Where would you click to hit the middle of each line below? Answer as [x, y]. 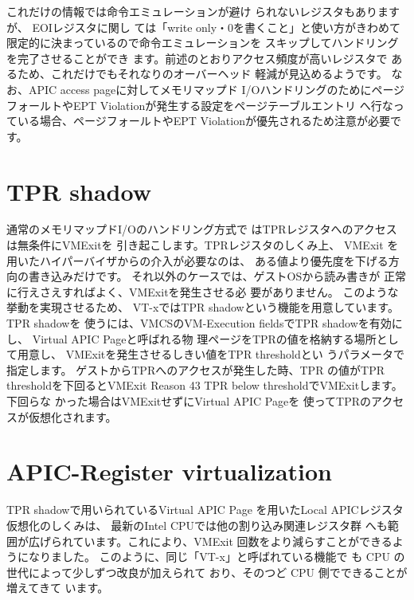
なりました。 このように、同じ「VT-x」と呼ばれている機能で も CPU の [217, 557]
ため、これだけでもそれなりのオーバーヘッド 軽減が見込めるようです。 [202, 74]
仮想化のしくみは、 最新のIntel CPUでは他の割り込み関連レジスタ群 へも [197, 525]
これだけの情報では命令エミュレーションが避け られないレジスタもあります [203, 11]
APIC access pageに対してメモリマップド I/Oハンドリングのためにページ [217, 89]
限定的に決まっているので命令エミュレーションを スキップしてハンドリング [203, 43]
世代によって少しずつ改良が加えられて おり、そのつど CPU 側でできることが [207, 572]
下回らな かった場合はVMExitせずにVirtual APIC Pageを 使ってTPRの [189, 401]
